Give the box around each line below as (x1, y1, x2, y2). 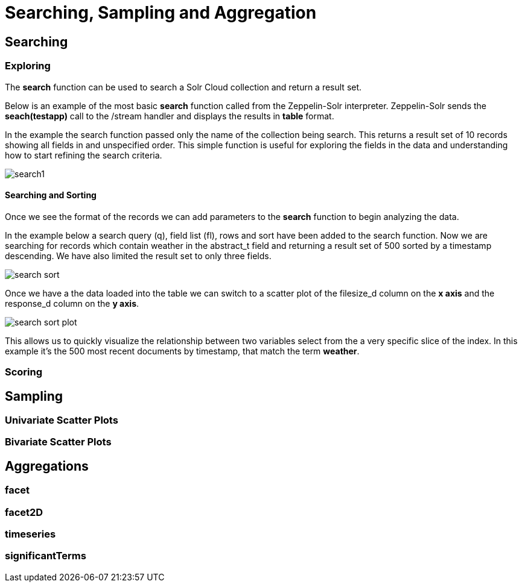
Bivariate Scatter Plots (5, 436, 112, 448)
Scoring (5, 366, 43, 378)
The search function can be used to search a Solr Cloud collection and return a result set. (5, 81, 362, 92)
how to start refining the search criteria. (5, 149, 162, 160)
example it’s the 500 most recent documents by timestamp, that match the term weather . (5, 345, 360, 356)
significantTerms (5, 550, 86, 562)
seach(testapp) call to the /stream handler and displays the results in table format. (5, 110, 334, 121)
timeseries (5, 527, 56, 540)
